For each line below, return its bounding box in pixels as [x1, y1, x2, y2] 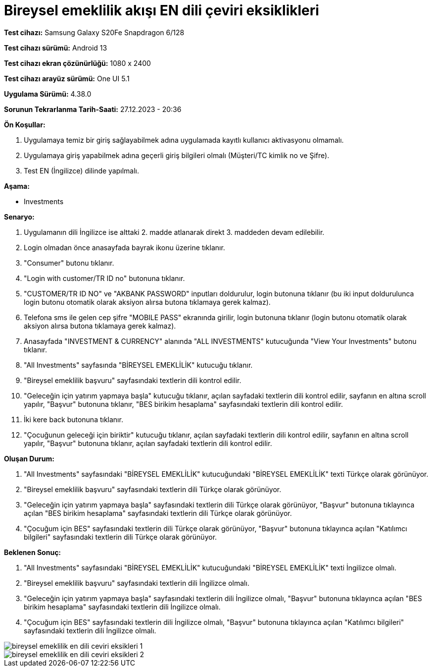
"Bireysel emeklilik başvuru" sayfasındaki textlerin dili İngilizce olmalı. [24, 578, 249, 587]
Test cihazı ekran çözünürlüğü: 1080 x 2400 [4, 58, 151, 67]
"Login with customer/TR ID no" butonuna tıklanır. [24, 274, 185, 282]
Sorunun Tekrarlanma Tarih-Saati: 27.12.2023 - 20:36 [4, 105, 182, 113]
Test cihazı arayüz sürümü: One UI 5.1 [4, 74, 130, 83]
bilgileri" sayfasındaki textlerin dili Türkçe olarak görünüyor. [24, 532, 217, 541]
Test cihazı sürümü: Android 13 [4, 43, 107, 52]
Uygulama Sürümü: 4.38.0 [4, 89, 92, 98]
